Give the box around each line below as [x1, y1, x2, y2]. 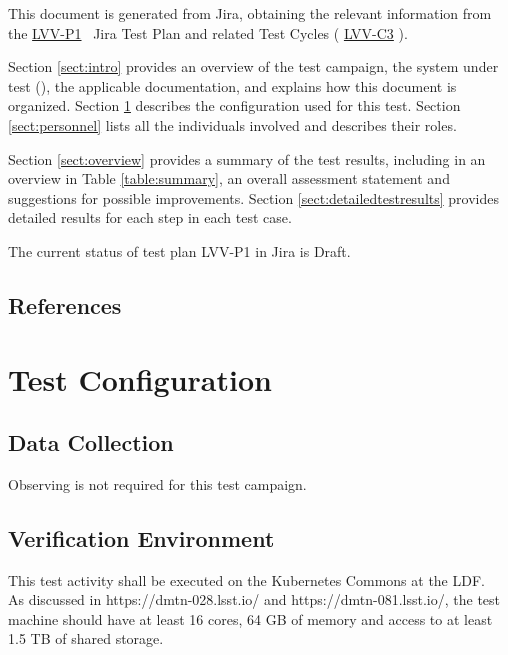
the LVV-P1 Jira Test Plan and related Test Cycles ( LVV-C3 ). [8, 22, 408, 43]
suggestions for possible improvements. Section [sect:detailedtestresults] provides [8, 187, 499, 208]
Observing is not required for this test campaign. [8, 473, 307, 494]
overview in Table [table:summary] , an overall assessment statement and [8, 168, 450, 189]
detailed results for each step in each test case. [8, 207, 292, 228]
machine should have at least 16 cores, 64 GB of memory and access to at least [8, 608, 493, 629]
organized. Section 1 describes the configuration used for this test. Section [8, 95, 461, 116]
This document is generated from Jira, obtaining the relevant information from [8, 3, 492, 23]
